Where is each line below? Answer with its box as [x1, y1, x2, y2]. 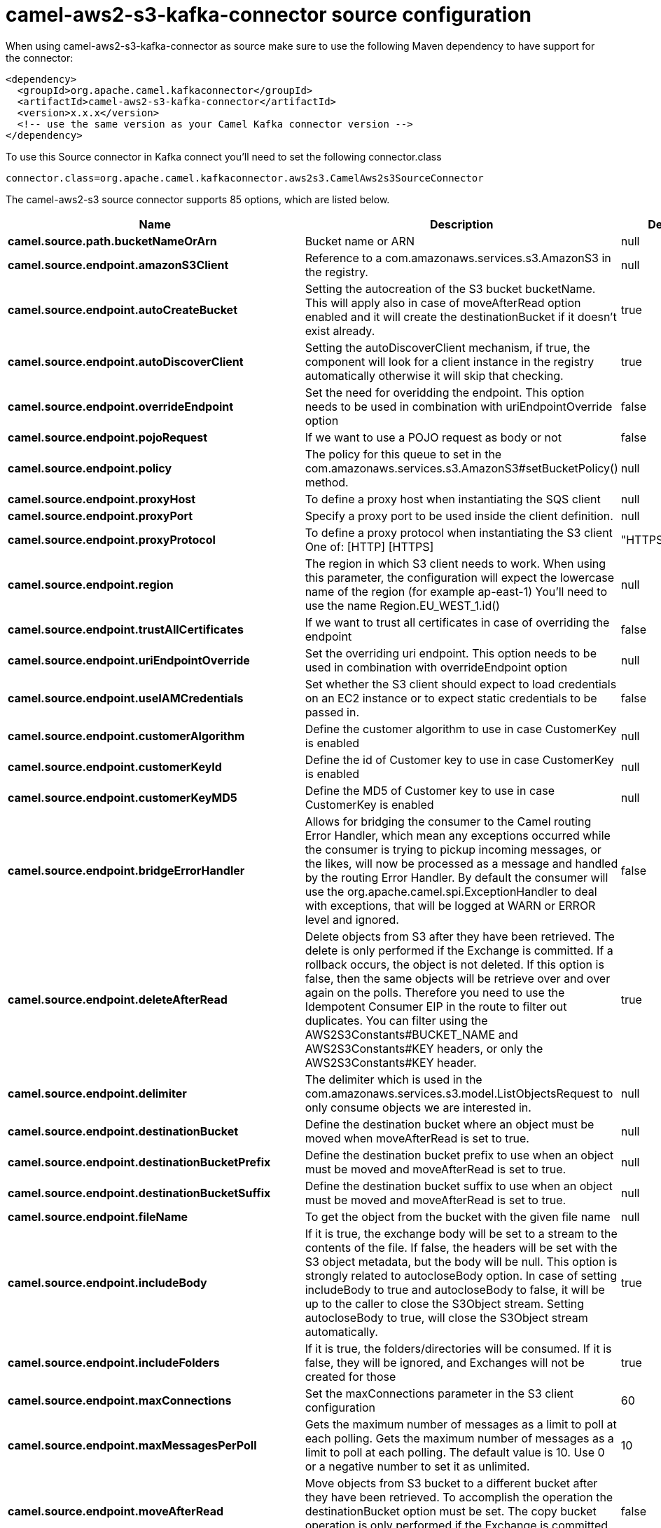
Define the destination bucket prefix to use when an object [305, 1147, 614, 1162]
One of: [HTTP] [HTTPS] [305, 539, 434, 554]
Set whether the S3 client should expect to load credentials [305, 676, 617, 691]
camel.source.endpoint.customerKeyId [8, 759, 222, 774]
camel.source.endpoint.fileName [8, 1209, 188, 1224]
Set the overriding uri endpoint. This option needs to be [305, 646, 597, 660]
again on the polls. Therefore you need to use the [305, 985, 565, 1000]
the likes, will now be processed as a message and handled [305, 856, 618, 871]
